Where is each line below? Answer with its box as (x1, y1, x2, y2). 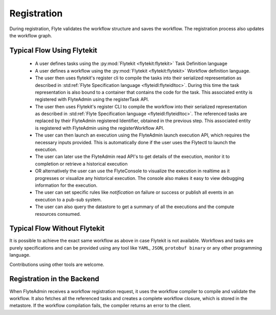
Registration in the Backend (9, 275, 100, 283)
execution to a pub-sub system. (35, 196, 102, 202)
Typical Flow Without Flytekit (9, 224, 105, 233)
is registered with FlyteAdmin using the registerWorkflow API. (35, 125, 165, 131)
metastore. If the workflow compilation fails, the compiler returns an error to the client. (9, 302, 191, 309)
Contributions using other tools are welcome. (9, 261, 105, 267)
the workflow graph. (9, 32, 52, 38)
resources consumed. (35, 211, 81, 217)
